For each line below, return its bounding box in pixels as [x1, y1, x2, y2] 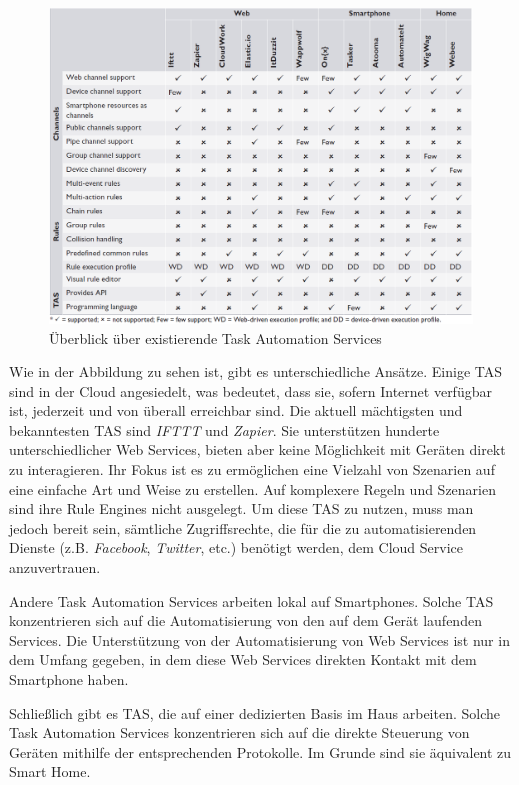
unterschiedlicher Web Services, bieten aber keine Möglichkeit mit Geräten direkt [9, 439, 506, 460]
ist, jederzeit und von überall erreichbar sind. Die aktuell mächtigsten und [9, 400, 463, 421]
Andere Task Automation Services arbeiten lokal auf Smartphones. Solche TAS [9, 590, 494, 611]
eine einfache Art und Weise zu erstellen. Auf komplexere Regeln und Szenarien [9, 478, 496, 499]
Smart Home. [9, 761, 91, 782]
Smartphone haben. [9, 669, 129, 690]
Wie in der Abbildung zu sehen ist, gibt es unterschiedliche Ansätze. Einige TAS [9, 361, 502, 382]
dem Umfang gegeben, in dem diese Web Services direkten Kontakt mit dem [9, 649, 477, 670]
